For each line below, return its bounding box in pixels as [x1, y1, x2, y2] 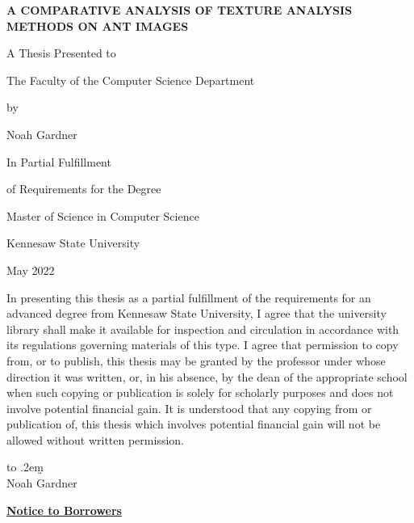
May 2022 [6, 261, 55, 278]
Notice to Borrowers [6, 501, 122, 518]
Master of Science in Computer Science [6, 207, 199, 224]
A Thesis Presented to [6, 44, 116, 61]
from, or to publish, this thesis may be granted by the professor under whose [6, 352, 386, 369]
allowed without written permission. [6, 431, 184, 448]
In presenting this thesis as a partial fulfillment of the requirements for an [6, 289, 371, 306]
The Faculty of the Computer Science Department [6, 71, 255, 88]
